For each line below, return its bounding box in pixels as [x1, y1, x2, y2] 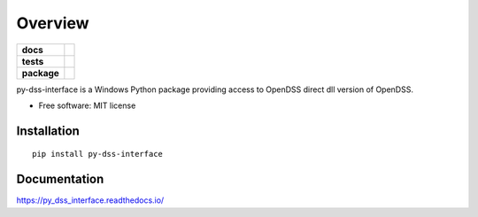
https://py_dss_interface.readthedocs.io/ [16, 195, 165, 205]
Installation [16, 123, 80, 138]
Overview [16, 13, 89, 33]
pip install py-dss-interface [32, 149, 164, 159]
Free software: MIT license [38, 100, 136, 111]
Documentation [16, 172, 104, 187]
